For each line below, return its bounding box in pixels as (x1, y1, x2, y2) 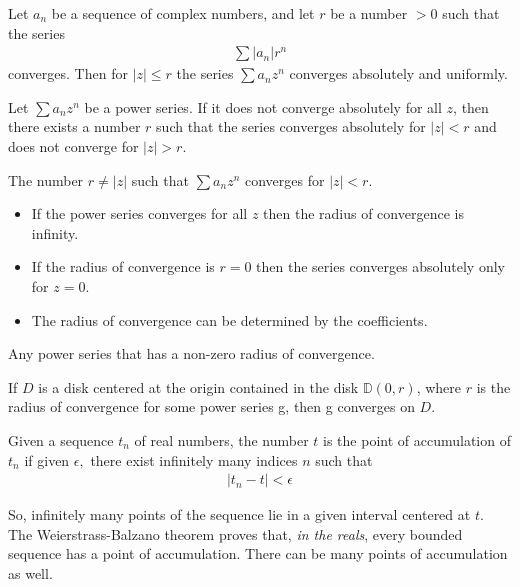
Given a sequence (8, 429, 114, 450)
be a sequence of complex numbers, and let (51, 3, 315, 23)
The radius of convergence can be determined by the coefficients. (31, 309, 428, 330)
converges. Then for (8, 63, 128, 84)
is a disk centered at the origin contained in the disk (38, 376, 359, 397)
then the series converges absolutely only (256, 256, 505, 277)
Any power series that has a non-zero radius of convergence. (8, 343, 375, 364)
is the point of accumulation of (323, 429, 511, 450)
